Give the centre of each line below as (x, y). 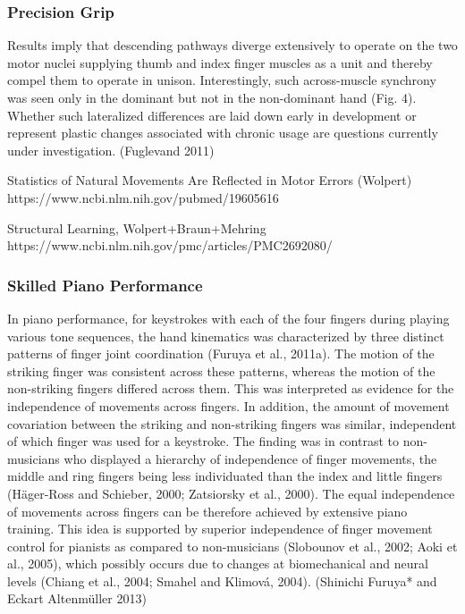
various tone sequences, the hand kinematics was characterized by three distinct (226, 336)
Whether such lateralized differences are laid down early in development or (212, 115)
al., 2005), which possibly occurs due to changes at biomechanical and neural (218, 564)
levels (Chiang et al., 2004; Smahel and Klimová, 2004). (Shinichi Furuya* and (222, 580)
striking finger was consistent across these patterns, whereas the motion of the (221, 370)
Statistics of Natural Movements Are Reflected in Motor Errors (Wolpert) (210, 180)
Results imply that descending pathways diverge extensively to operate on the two (232, 45)
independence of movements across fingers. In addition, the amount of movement (228, 405)
